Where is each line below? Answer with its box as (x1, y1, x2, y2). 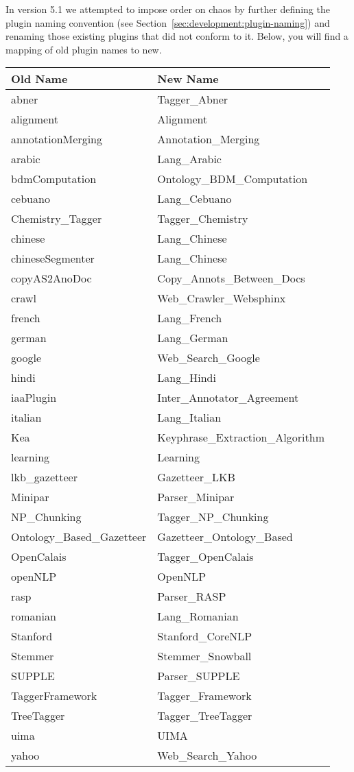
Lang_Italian (157, 409, 222, 426)
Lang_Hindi (157, 370, 216, 386)
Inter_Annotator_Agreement (157, 389, 299, 406)
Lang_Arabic (157, 151, 222, 167)
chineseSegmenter (11, 250, 95, 267)
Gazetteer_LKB (157, 469, 235, 485)
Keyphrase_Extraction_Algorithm (157, 429, 324, 446)
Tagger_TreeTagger (157, 708, 252, 724)
